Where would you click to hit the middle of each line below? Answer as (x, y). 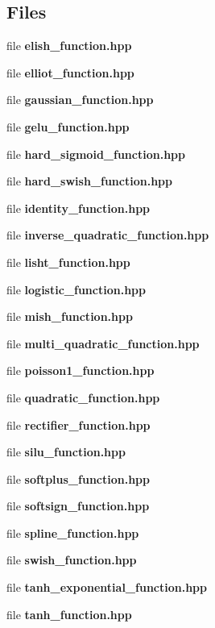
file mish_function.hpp (70, 316)
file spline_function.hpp (73, 532)
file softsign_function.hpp (78, 506)
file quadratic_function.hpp (83, 397)
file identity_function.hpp (79, 208)
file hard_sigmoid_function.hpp (96, 154)
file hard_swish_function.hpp (89, 181)
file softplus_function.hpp (79, 478)
